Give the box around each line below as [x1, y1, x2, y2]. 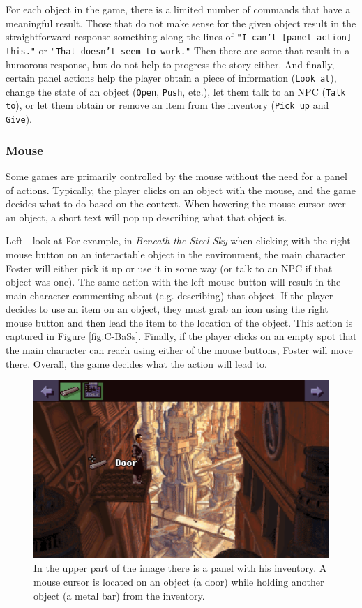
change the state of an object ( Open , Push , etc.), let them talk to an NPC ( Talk [6, 84, 346, 98]
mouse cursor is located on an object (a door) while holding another [33, 574, 324, 589]
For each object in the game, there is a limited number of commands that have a [6, 2, 351, 16]
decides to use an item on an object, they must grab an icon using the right [6, 302, 329, 316]
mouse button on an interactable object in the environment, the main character [6, 246, 345, 261]
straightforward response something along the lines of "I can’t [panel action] [6, 29, 352, 44]
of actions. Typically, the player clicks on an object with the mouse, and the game [6, 182, 356, 197]
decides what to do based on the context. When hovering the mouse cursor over [6, 196, 346, 211]
